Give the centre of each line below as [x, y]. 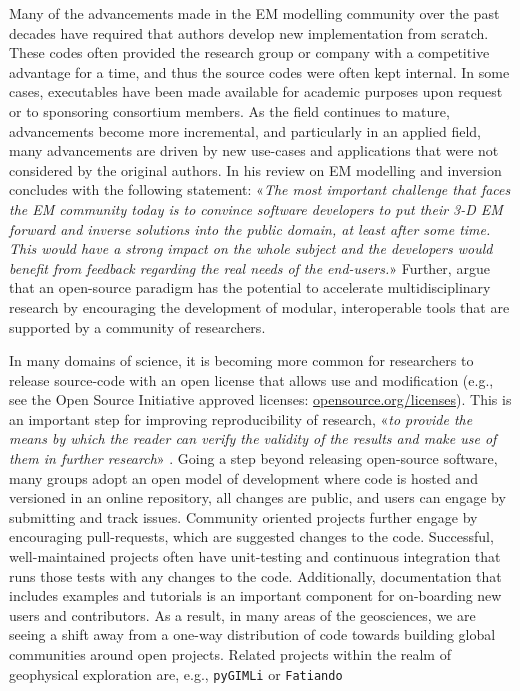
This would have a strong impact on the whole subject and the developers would [251, 248]
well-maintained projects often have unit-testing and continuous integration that [255, 556]
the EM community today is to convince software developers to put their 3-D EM [256, 208]
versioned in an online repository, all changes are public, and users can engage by [257, 497]
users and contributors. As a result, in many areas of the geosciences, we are [242, 614]
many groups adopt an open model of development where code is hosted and [243, 477]
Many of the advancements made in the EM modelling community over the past [254, 13]
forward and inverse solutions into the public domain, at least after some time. [250, 228]
